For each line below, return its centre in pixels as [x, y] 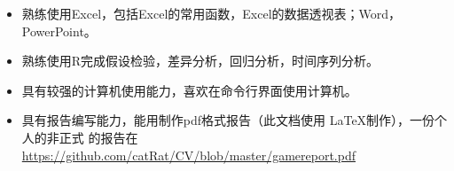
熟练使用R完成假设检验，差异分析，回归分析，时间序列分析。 [200, 61]
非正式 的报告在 [92, 137]
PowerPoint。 [59, 31]
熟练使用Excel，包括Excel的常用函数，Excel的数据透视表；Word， [211, 13]
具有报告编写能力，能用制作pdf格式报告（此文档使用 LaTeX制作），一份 [228, 120]
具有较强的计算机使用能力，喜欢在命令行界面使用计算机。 [189, 90]
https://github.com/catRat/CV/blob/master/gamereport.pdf [188, 155]
